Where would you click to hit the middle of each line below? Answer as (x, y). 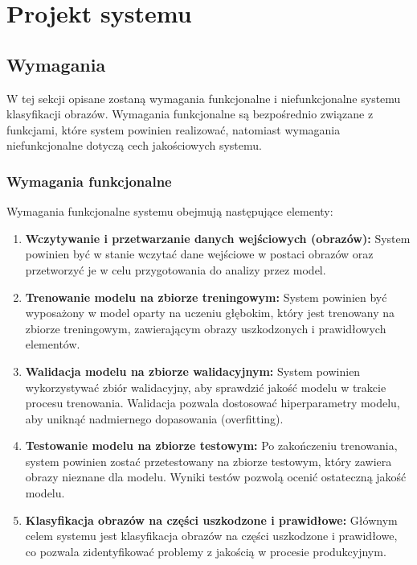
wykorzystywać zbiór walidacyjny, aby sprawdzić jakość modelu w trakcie (206, 387)
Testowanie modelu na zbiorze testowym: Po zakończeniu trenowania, (211, 445)
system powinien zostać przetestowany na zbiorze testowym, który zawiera (208, 461)
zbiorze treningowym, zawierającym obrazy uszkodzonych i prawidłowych (206, 328)
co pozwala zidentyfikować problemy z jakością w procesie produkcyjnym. (206, 551)
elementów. (53, 344)
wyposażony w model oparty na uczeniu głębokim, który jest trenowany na (210, 313)
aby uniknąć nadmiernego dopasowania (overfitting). (154, 418)
